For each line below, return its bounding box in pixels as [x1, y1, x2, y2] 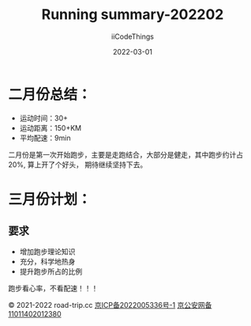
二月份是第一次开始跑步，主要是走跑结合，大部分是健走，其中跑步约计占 [8, 150, 243, 159]
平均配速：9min [19, 133, 71, 142]
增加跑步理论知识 [19, 247, 76, 256]
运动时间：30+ [19, 113, 69, 123]
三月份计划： [8, 190, 92, 208]
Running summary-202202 [41, 6, 224, 24]
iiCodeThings [111, 32, 154, 41]
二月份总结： [8, 85, 92, 104]
